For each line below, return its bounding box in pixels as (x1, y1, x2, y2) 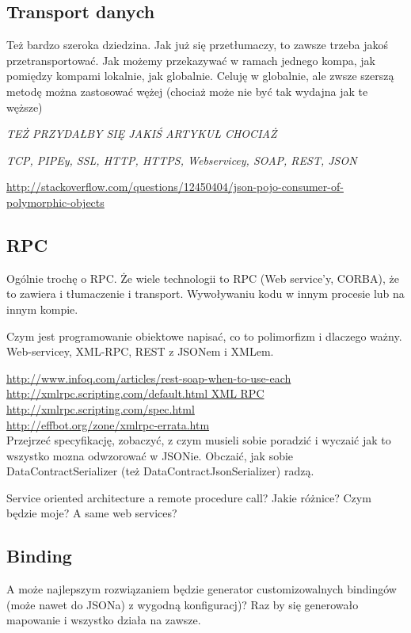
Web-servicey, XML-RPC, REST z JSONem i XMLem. (6, 343, 274, 360)
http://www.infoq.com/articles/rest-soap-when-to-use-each (6, 369, 291, 386)
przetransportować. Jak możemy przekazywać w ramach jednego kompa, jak (6, 51, 375, 68)
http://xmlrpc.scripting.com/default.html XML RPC (6, 385, 264, 402)
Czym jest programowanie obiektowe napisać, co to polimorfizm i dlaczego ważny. (6, 327, 402, 344)
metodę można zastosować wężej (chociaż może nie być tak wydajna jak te (6, 82, 368, 99)
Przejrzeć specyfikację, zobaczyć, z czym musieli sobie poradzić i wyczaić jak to (6, 432, 391, 448)
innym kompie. (6, 300, 78, 317)
